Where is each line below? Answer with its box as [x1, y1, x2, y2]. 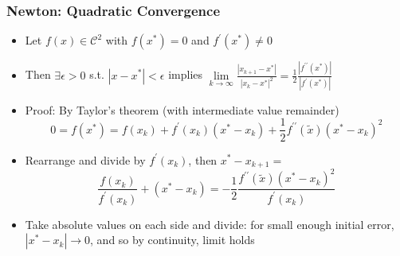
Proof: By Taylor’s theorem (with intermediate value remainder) [25, 101, 339, 118]
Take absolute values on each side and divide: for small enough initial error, [25, 215, 394, 232]
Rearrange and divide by [25, 151, 146, 168]
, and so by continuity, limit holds [90, 231, 255, 248]
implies [168, 66, 203, 83]
